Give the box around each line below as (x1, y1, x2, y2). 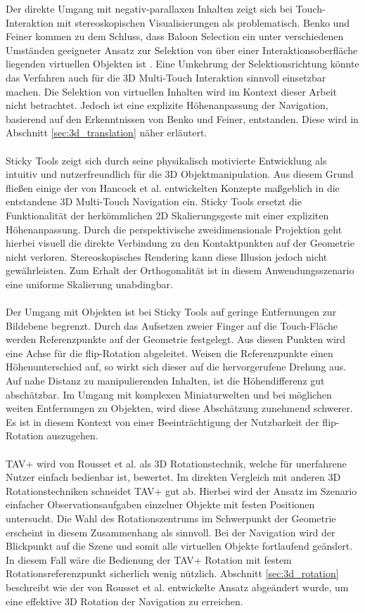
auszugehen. (46, 428, 98, 443)
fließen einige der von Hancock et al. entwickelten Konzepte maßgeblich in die (6, 180, 340, 195)
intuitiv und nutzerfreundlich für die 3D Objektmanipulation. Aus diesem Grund (6, 167, 354, 181)
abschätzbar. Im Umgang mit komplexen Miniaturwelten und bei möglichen (6, 387, 332, 401)
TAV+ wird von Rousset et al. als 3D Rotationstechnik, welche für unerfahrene (6, 456, 347, 470)
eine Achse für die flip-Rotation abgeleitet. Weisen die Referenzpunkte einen (6, 345, 333, 360)
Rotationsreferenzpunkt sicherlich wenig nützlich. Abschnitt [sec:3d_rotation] (6, 566, 339, 581)
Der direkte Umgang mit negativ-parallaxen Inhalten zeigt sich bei (6, 1, 293, 15)
